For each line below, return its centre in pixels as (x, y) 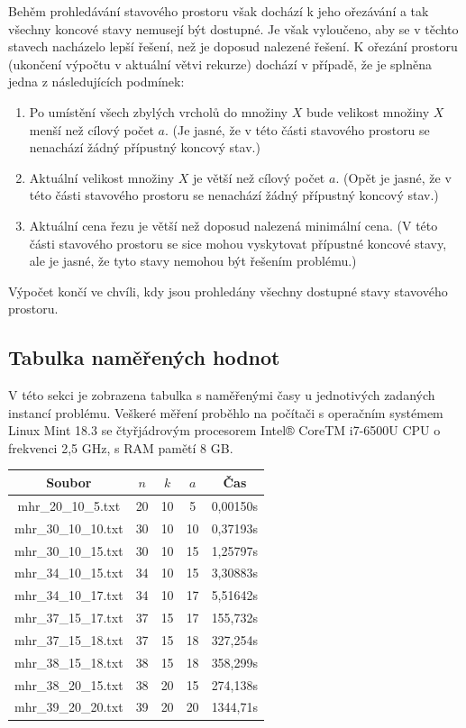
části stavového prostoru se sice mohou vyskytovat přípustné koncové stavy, (238, 243)
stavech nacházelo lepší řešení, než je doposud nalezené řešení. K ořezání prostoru (233, 46)
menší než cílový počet (91, 129)
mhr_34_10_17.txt (69, 595)
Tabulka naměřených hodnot (144, 357)
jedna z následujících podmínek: (96, 82)
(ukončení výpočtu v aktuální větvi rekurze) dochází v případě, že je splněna (220, 64)
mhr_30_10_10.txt (69, 528)
